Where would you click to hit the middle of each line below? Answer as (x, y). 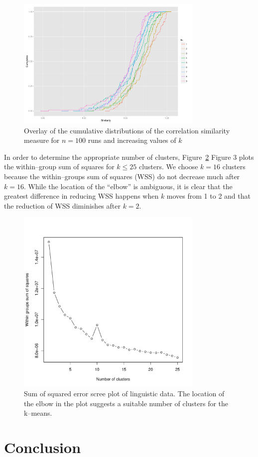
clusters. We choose (168, 167)
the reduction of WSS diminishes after (62, 205)
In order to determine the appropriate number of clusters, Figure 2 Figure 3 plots (129, 157)
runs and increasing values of (132, 140)
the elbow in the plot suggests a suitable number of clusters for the (126, 403)
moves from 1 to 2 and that (208, 196)
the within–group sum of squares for (59, 167)
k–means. (38, 413)
